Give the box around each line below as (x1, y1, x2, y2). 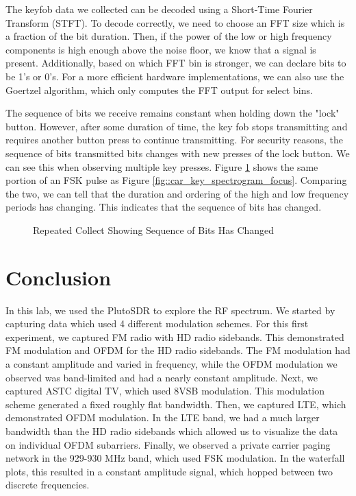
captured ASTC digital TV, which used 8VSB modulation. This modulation (5, 383, 325, 398)
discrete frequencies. (5, 477, 90, 492)
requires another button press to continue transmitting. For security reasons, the (5, 132, 344, 147)
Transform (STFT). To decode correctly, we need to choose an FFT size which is (5, 15, 345, 29)
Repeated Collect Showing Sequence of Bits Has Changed (33, 222, 275, 237)
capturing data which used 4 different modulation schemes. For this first (5, 316, 309, 331)
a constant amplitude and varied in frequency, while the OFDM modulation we (5, 357, 338, 370)
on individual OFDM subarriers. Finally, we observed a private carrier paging (5, 437, 331, 451)
